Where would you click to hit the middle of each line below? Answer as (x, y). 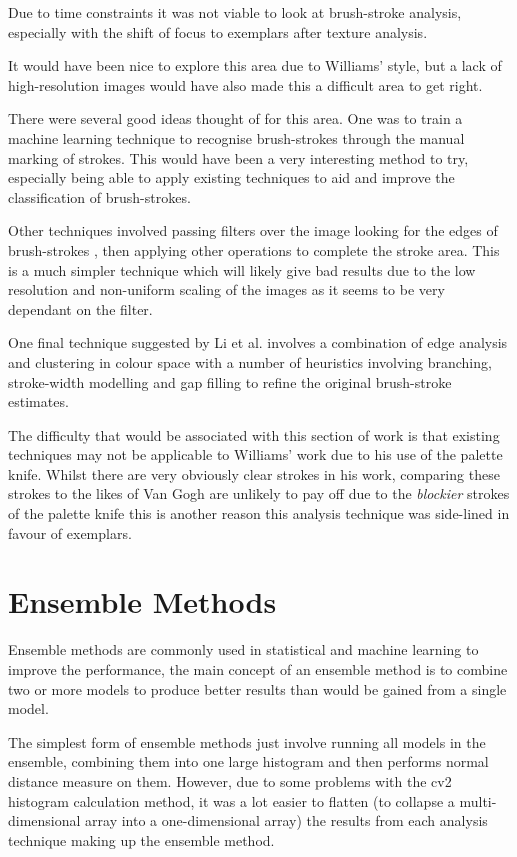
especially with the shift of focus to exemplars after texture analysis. (218, 31)
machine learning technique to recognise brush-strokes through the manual (236, 137)
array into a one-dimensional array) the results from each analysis (286, 820)
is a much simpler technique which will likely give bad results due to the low (242, 269)
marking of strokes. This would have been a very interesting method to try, (238, 157)
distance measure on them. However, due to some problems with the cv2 (230, 780)
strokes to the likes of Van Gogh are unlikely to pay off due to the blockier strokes (259, 493)
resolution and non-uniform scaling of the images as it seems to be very (226, 289)
